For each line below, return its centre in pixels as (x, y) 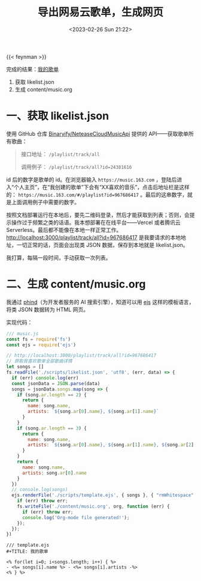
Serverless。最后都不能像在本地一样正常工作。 (64, 230)
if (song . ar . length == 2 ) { (52, 395)
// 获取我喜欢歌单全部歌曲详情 (39, 361)
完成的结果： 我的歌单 (32, 69)
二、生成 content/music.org (76, 284)
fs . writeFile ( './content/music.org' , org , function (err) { (93, 506)
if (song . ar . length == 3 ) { (52, 428)
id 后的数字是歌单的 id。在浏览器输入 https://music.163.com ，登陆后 (92, 179)
